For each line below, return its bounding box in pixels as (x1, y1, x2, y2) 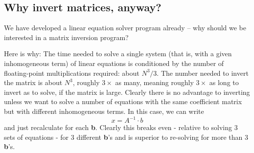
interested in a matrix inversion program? (4, 32, 129, 42)
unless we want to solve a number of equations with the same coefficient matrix (4, 96, 242, 107)
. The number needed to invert (157, 67, 249, 78)
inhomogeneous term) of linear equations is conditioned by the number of (4, 58, 224, 68)
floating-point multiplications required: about (4, 67, 139, 78)
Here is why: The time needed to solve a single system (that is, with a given (4, 48, 232, 59)
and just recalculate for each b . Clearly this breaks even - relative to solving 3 (4, 122, 238, 132)
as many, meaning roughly (115, 77, 194, 87)
